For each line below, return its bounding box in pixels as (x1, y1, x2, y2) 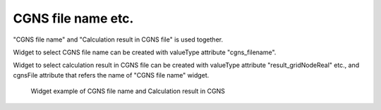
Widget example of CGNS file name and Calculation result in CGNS (30, 87, 225, 95)
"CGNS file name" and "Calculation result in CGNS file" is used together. (13, 35, 224, 44)
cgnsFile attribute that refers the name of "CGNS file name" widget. (13, 71, 210, 79)
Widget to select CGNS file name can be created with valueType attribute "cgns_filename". (13, 48, 277, 56)
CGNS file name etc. (13, 11, 134, 26)
